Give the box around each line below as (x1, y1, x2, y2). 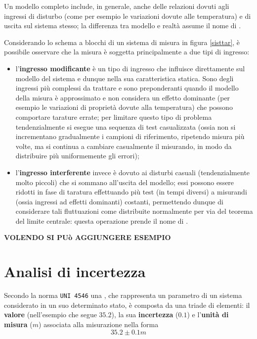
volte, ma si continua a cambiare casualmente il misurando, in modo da (15, 141, 232, 151)
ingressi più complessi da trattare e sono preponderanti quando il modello (15, 83, 239, 93)
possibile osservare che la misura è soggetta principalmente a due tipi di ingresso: (4, 47, 250, 57)
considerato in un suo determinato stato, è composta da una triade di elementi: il (4, 299, 250, 310)
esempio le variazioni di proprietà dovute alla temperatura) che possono (15, 102, 233, 112)
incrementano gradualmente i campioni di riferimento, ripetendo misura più (15, 131, 245, 142)
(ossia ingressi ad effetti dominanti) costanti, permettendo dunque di (15, 196, 223, 206)
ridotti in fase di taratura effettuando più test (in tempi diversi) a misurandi (15, 187, 247, 197)
